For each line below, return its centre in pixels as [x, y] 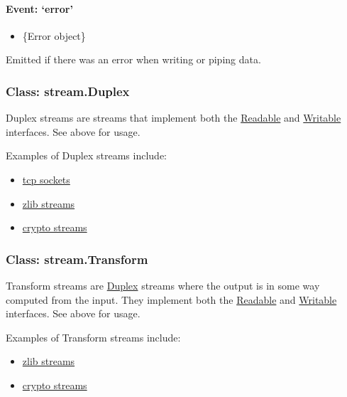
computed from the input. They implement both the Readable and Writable [171, 299]
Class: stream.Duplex [68, 91]
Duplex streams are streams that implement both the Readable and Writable [173, 118]
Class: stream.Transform [77, 259]
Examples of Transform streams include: [93, 337]
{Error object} [54, 35]
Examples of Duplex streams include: [86, 155]
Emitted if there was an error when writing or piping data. [133, 59]
